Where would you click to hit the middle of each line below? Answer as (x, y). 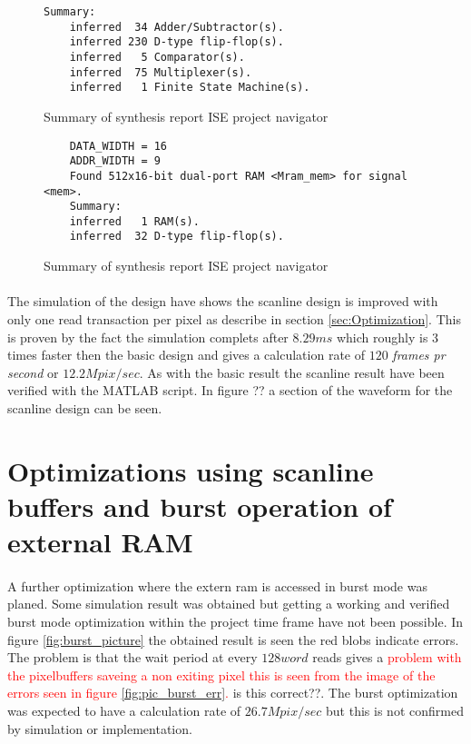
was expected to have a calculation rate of (124, 710)
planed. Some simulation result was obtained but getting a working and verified (229, 604)
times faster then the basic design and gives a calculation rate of (186, 355)
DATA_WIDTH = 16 (118, 146)
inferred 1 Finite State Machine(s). (190, 88)
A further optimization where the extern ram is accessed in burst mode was (217, 585)
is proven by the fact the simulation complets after (148, 337)
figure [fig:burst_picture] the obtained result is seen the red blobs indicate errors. (233, 639)
